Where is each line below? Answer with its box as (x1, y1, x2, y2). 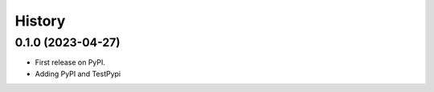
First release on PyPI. (35, 58, 106, 67)
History (14, 12, 66, 30)
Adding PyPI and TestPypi (35, 69, 121, 78)
